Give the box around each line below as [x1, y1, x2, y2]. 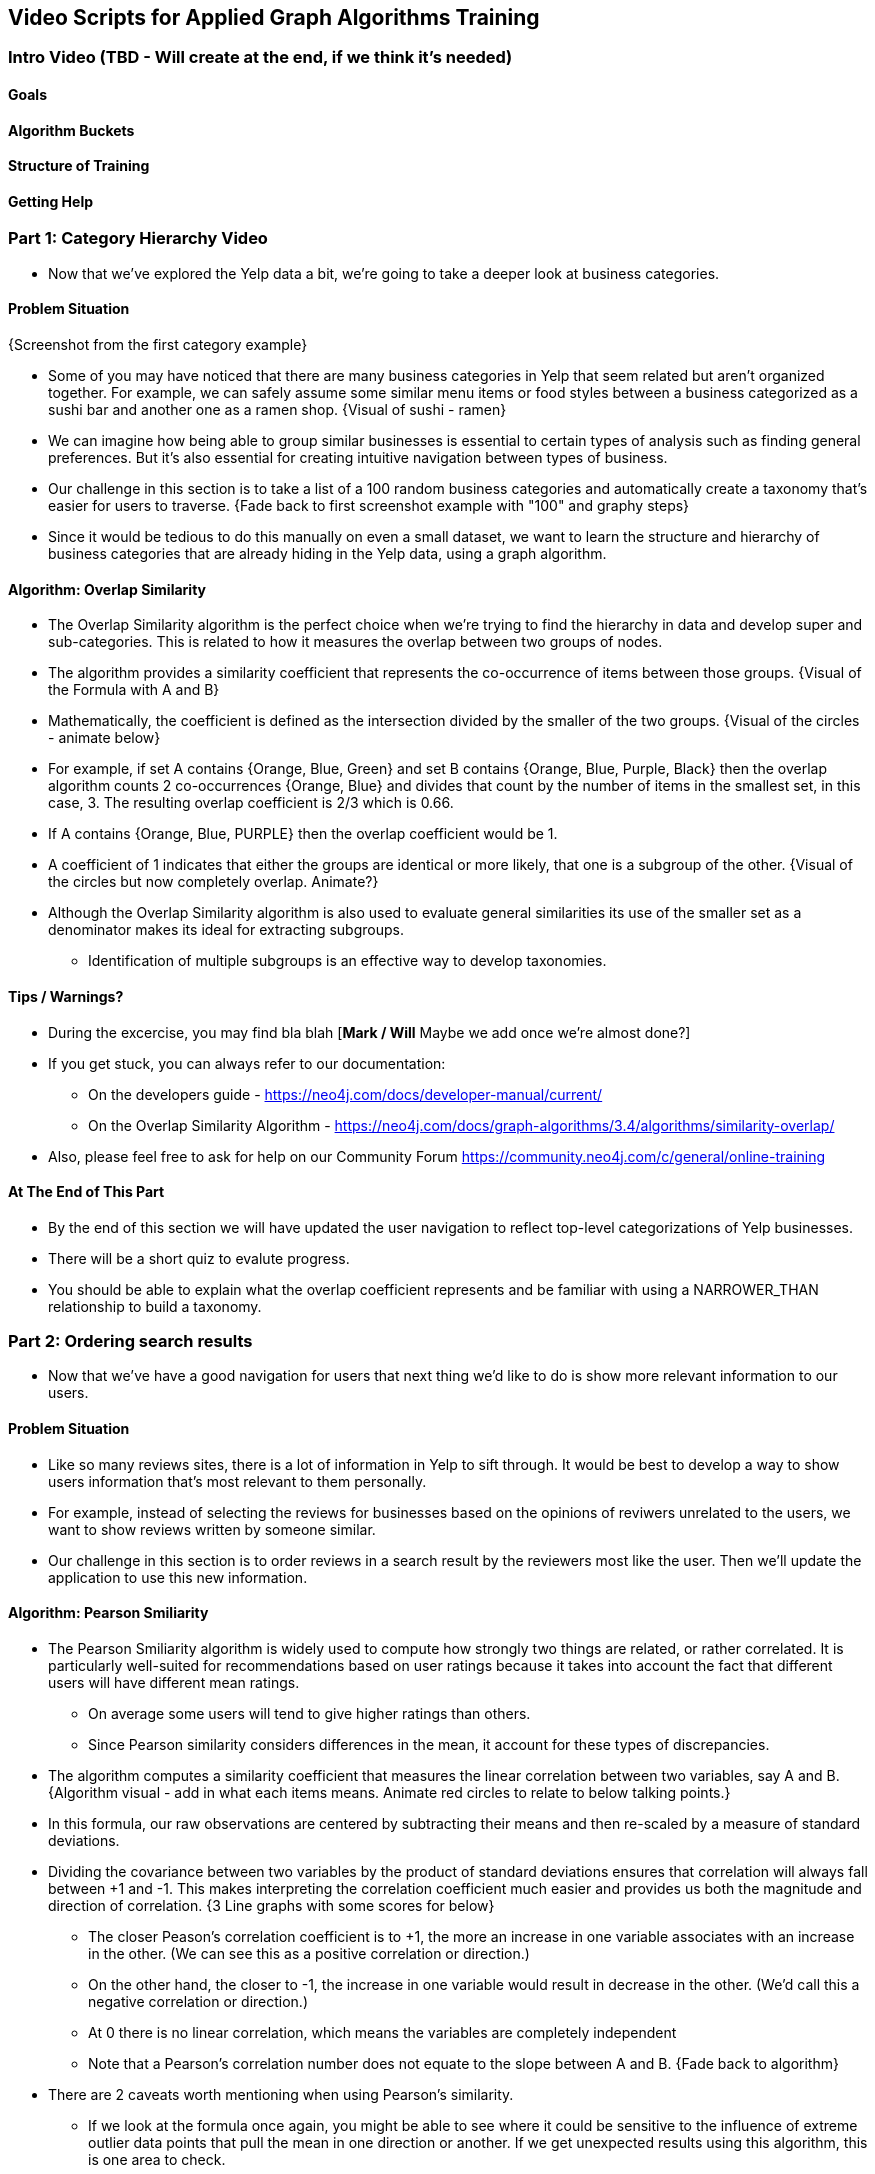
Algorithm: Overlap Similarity [8, 580, 207, 598]
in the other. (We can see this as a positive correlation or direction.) [88, 1944, 530, 1962]
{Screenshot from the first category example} [8, 336, 308, 354]
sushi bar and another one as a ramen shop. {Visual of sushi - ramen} [48, 401, 507, 419]
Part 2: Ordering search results [8, 1331, 253, 1352]
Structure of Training [8, 157, 150, 175]
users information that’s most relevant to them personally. [48, 1472, 427, 1490]
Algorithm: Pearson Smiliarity [8, 1604, 209, 1622]
